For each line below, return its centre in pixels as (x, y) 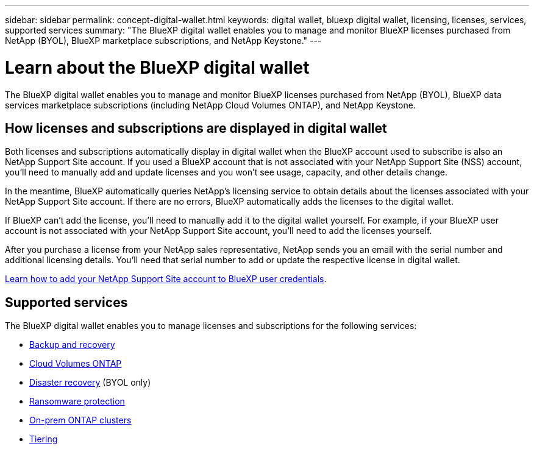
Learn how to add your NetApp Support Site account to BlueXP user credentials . (166, 279)
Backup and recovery (72, 345)
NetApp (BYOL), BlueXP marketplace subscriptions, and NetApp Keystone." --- (163, 41)
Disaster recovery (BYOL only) (90, 383)
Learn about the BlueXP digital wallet (157, 67)
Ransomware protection (77, 401)
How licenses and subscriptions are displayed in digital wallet (196, 128)
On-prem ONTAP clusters (80, 420)
